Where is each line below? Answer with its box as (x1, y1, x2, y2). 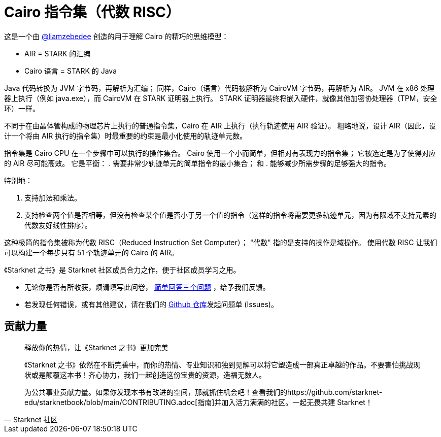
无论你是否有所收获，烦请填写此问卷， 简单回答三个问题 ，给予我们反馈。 (24, 282, 270, 291)
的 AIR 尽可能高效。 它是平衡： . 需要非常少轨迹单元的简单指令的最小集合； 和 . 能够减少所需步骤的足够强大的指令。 (4, 158, 391, 167)
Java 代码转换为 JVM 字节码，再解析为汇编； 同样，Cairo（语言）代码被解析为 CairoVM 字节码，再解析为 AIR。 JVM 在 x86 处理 (4, 83, 435, 92)
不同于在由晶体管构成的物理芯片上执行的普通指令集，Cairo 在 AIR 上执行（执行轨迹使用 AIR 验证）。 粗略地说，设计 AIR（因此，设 (4, 121, 436, 130)
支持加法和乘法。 (24, 193, 81, 202)
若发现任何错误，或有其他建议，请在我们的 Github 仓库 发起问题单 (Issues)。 (24, 299, 278, 309)
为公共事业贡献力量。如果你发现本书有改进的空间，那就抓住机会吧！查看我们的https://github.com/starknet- (24, 387, 383, 396)
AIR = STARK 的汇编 (24, 49, 91, 58)
